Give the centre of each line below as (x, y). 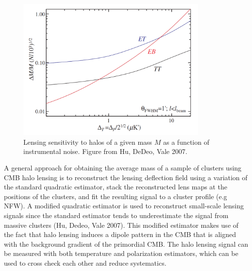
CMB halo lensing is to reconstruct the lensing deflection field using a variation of (126, 177)
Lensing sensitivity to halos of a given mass (88, 142)
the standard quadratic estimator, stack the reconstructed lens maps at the (116, 187)
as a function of (186, 142)
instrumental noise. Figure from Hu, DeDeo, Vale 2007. (105, 151)
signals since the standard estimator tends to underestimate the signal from (116, 215)
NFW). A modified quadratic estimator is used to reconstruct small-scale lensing (124, 206)
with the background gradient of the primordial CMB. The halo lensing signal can (126, 244)
